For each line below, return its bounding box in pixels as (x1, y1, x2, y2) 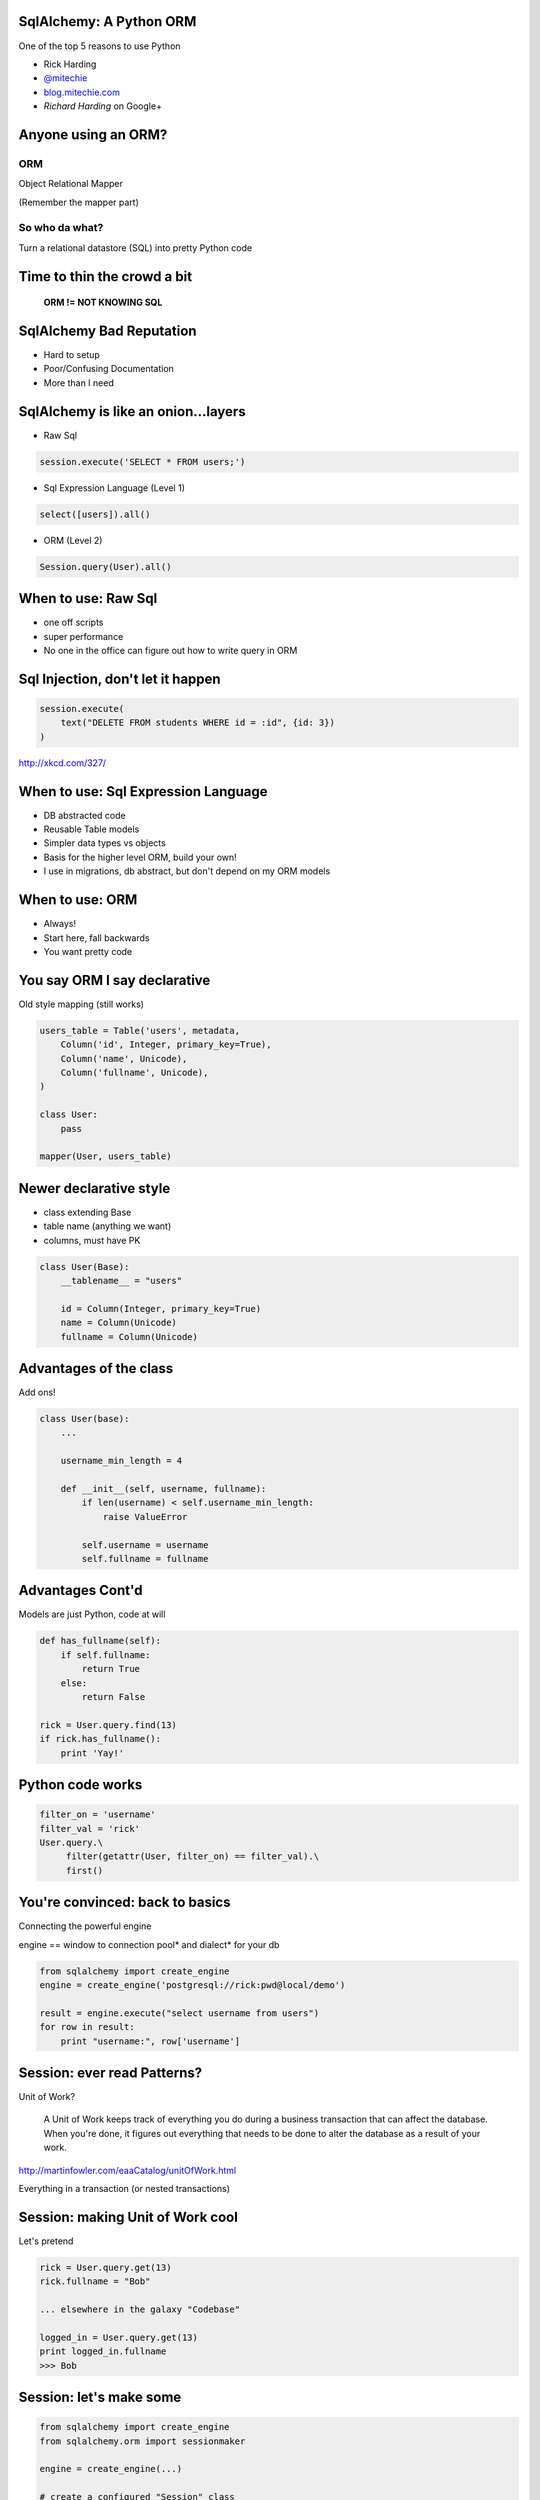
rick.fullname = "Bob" (39, 2276, 151, 2287)
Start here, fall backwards (43, 931, 150, 944)
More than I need (43, 376, 114, 389)
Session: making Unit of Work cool (18, 2208, 239, 2225)
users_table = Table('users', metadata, (39, 1025, 240, 1036)
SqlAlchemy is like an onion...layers (18, 403, 246, 420)
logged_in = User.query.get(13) (39, 2331, 199, 2343)
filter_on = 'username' (39, 1809, 157, 1820)
